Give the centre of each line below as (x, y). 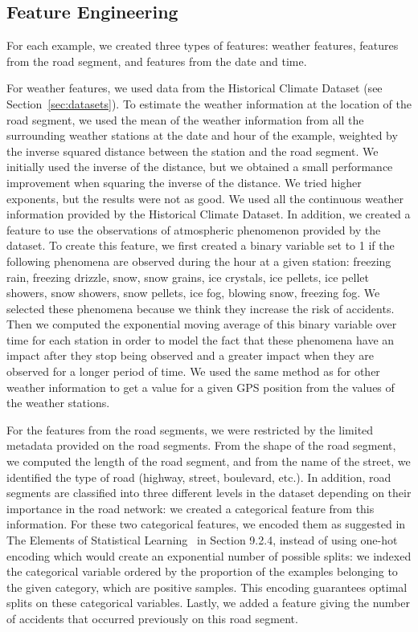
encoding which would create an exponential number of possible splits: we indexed (209, 555)
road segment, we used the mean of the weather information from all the (185, 119)
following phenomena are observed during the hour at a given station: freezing (199, 261)
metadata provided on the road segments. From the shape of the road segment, (201, 445)
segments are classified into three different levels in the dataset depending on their (209, 493)
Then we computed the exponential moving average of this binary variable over (202, 324)
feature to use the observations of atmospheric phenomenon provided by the (194, 229)
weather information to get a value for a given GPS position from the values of (201, 387)
